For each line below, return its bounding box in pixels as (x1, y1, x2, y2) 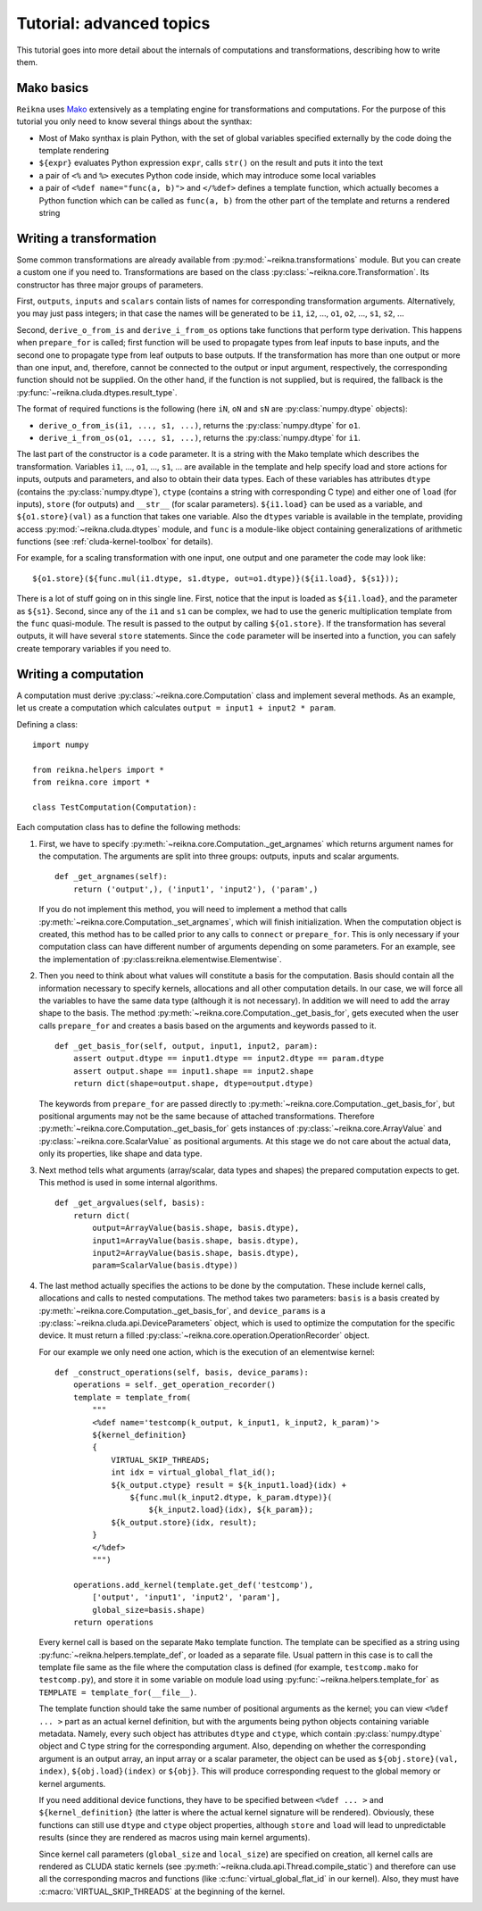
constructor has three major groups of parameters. (16, 279, 204, 290)
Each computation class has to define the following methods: (16, 822, 241, 833)
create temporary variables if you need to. (16, 643, 171, 653)
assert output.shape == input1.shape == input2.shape (72, 1066, 314, 1076)
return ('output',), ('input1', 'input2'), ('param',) (72, 884, 319, 894)
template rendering (38, 145, 110, 156)
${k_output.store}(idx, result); (111, 1517, 258, 1527)
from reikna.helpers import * (32, 764, 165, 775)
